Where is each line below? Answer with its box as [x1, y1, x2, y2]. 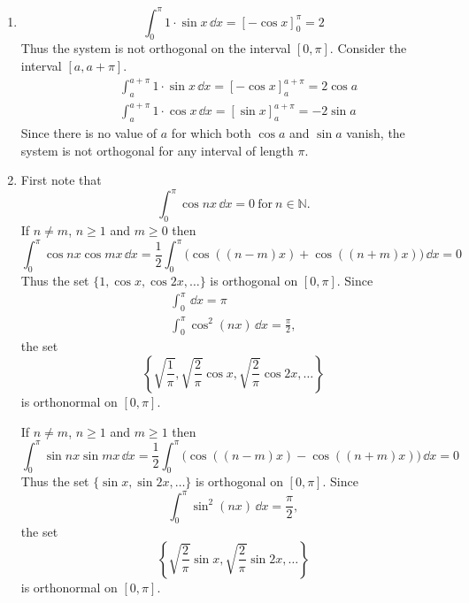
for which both [171, 124, 251, 142]
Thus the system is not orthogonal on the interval [20, 39, 291, 57]
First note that [20, 171, 102, 189]
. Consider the [329, 39, 407, 57]
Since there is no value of [20, 124, 158, 142]
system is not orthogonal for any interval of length [20, 141, 294, 159]
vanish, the [346, 124, 405, 142]
